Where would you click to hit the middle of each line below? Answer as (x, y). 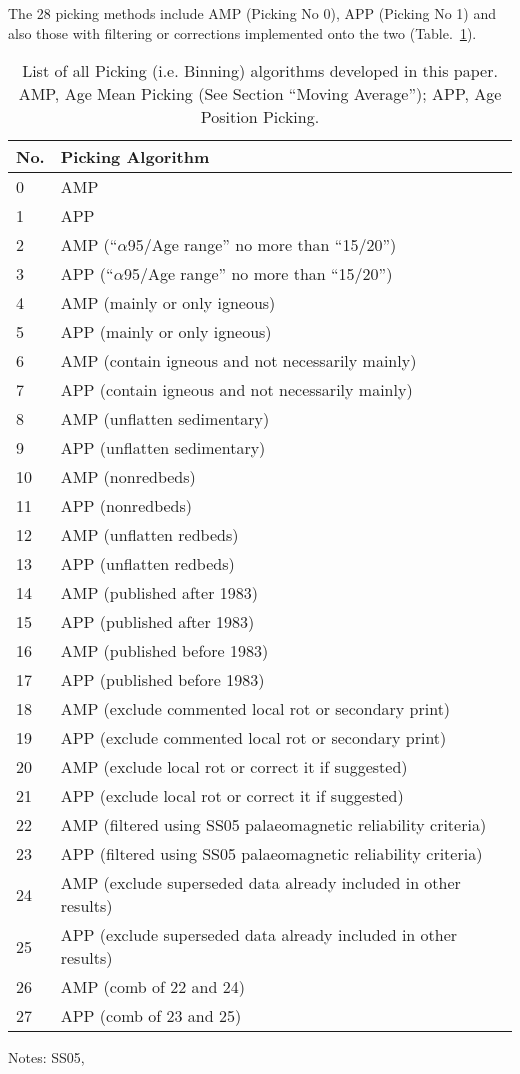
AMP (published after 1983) (159, 593)
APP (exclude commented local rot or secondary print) (253, 738)
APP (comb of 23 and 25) (151, 1016)
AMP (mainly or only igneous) (168, 303)
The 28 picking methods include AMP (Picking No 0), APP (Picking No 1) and (252, 13)
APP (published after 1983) (157, 622)
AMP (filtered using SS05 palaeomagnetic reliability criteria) (273, 825)
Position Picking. (260, 117)
